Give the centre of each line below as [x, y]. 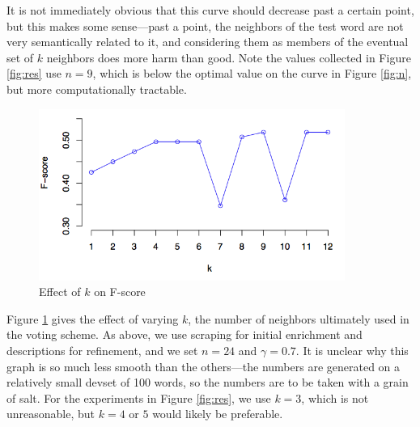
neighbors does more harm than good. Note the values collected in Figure [229, 57]
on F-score [120, 292]
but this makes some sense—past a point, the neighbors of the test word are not [205, 25]
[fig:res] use [34, 73]
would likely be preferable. [218, 414]
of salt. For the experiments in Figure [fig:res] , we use [139, 397]
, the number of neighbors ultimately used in [299, 318]
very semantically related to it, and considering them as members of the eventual [208, 42]
